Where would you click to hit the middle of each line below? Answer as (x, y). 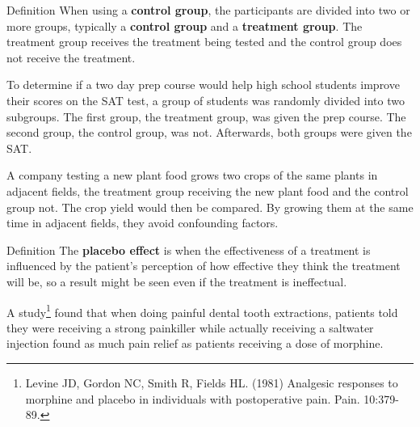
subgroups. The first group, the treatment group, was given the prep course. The (206, 116)
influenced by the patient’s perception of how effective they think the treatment (204, 266)
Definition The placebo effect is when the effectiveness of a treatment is (189, 249)
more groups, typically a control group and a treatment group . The (185, 25)
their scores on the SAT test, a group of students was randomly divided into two (206, 100)
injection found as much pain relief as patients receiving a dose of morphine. (195, 343)
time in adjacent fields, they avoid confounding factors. (143, 223)
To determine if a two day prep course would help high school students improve (203, 85)
